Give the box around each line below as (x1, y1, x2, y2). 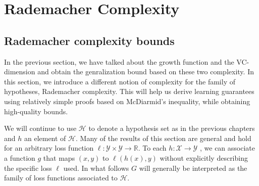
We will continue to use (4, 123, 77, 133)
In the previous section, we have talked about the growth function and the (4, 56, 234, 67)
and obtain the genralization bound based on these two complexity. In (37, 66, 254, 77)
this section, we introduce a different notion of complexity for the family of (4, 76, 235, 86)
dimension (4, 66, 35, 77)
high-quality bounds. (4, 106, 68, 116)
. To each (138, 143, 167, 153)
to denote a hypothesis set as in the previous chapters (88, 123, 255, 133)
